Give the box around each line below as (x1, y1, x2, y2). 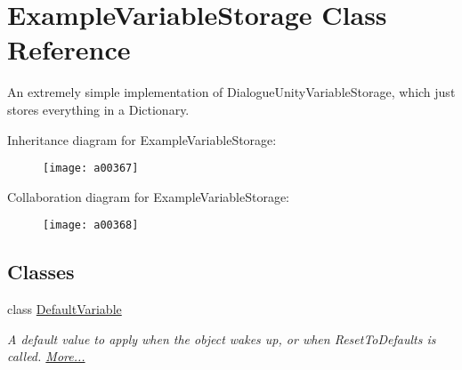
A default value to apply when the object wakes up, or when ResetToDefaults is (7, 329, 436, 348)
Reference (7, 31, 131, 68)
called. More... (7, 347, 85, 366)
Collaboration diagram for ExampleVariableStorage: (7, 187, 290, 205)
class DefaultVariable (7, 300, 122, 318)
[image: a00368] (43, 219, 139, 232)
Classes (7, 258, 75, 286)
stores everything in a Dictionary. (7, 100, 190, 118)
